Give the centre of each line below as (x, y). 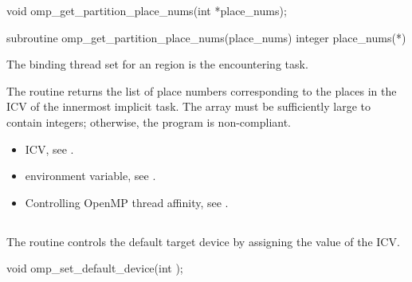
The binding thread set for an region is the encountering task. (157, 64)
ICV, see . (49, 149)
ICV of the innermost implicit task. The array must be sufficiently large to (188, 106)
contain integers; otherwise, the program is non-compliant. (149, 121)
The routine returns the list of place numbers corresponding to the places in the (202, 90)
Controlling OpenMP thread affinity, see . (127, 202)
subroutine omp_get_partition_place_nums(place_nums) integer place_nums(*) (206, 37)
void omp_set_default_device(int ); (95, 268)
